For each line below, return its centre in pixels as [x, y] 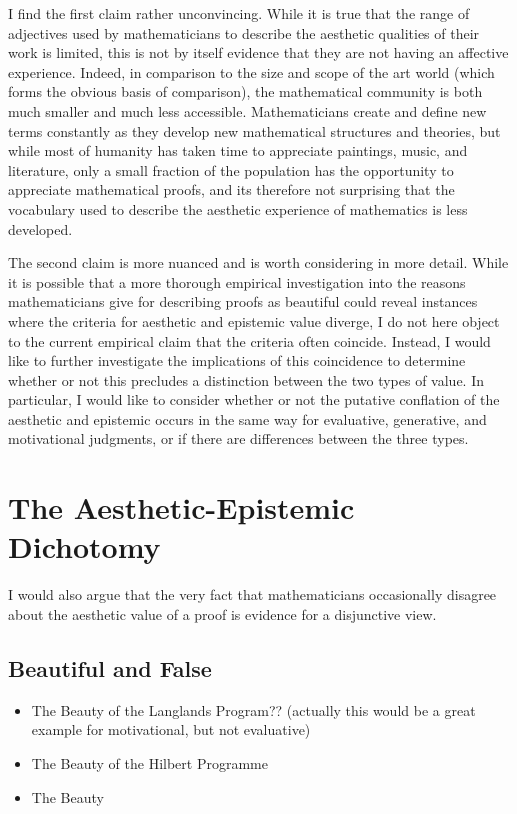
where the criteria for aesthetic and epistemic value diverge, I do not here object [254, 320]
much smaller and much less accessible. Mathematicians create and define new [247, 110]
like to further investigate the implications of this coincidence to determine [237, 360]
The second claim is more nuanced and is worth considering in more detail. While [258, 262]
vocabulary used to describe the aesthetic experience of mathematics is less [238, 208]
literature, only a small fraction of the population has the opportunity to [231, 169]
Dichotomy [84, 546]
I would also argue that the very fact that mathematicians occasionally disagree [252, 594]
